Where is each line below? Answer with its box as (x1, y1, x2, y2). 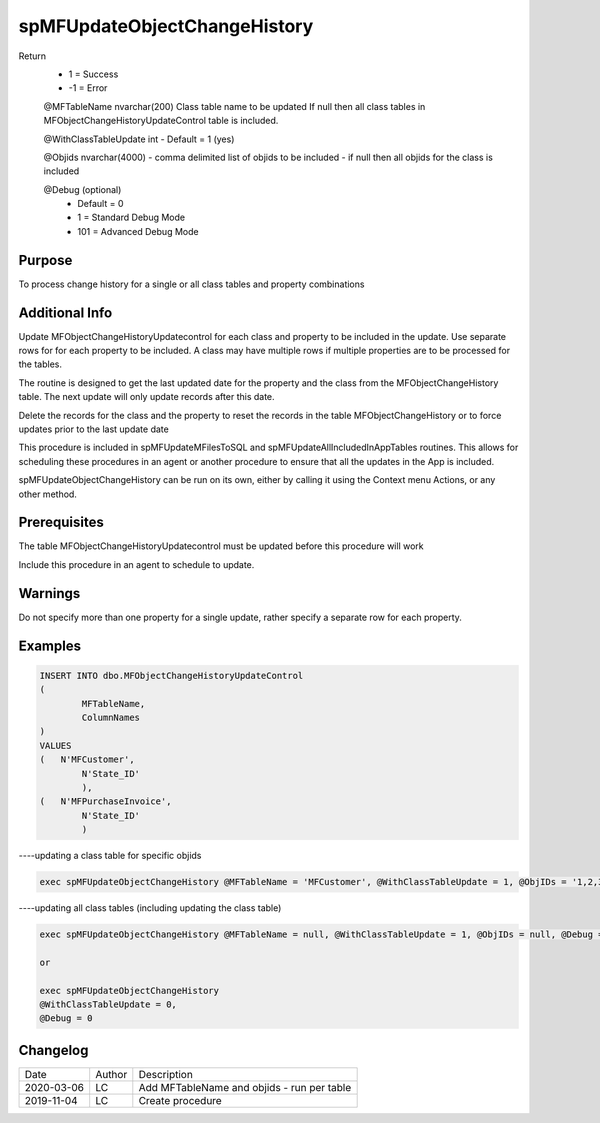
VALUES (39, 740, 72, 751)
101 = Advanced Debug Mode (77, 225, 199, 237)
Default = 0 (77, 198, 124, 210)
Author (95, 1067, 128, 1081)
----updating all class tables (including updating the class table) (18, 902, 282, 914)
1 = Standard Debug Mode (77, 211, 185, 224)
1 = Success (68, 68, 119, 80)
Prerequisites (18, 514, 104, 531)
